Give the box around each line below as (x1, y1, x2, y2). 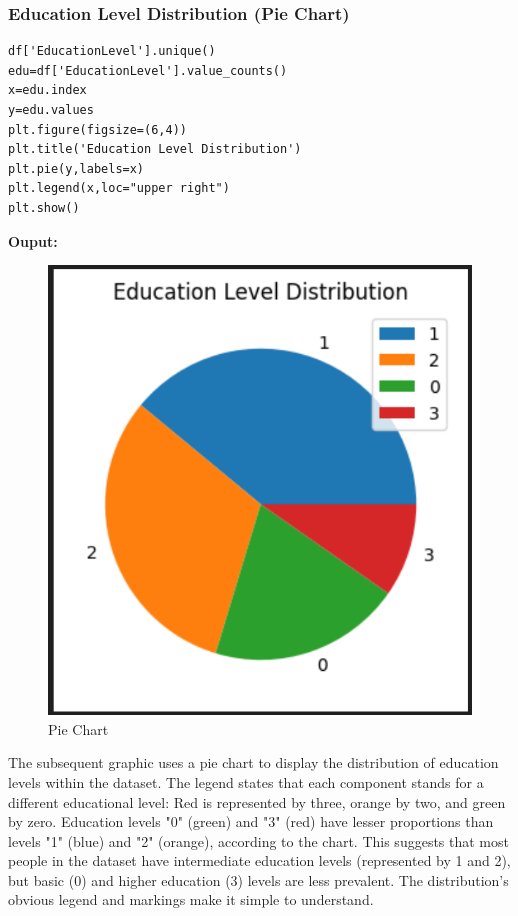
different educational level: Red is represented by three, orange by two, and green (8, 791, 506, 812)
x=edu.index (8, 83, 87, 98)
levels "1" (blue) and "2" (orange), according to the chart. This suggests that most (8, 830, 509, 851)
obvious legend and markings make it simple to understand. (8, 889, 374, 910)
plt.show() (8, 200, 80, 215)
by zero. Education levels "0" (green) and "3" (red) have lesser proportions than (8, 811, 494, 832)
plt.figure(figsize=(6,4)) (8, 122, 187, 137)
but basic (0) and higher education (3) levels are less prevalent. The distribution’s (8, 869, 509, 890)
